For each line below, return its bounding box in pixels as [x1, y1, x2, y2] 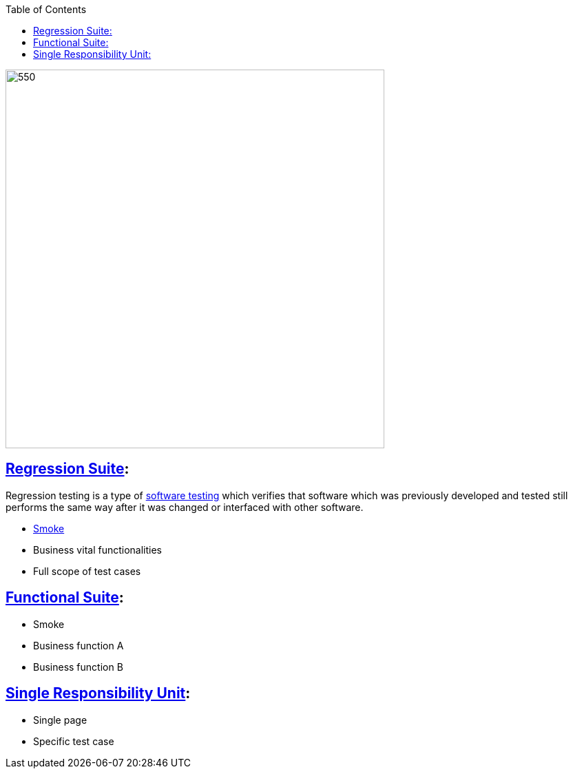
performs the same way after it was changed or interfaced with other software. [6, 501, 364, 513]
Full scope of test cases [33, 565, 141, 577]
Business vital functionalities [33, 543, 162, 556]
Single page [33, 713, 87, 726]
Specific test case [33, 735, 114, 747]
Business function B [33, 660, 123, 673]
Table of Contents [6, 3, 87, 15]
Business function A [33, 639, 124, 651]
